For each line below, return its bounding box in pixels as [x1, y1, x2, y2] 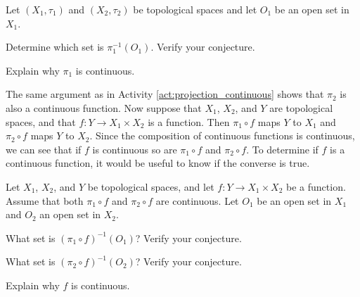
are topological [269, 100, 333, 115]
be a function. [286, 179, 346, 194]
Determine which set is [6, 39, 104, 54]
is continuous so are [92, 141, 177, 156]
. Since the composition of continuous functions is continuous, [89, 128, 355, 143]
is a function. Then [148, 114, 230, 129]
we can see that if [6, 141, 82, 156]
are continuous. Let [155, 193, 239, 208]
